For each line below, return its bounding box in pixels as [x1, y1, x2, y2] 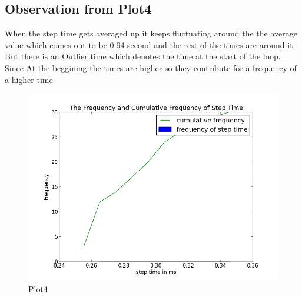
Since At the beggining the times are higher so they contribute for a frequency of [5, 61, 297, 74]
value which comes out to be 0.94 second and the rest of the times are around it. [5, 38, 296, 51]
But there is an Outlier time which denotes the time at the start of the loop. [5, 50, 281, 62]
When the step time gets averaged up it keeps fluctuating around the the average [5, 27, 297, 39]
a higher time [5, 73, 53, 85]
